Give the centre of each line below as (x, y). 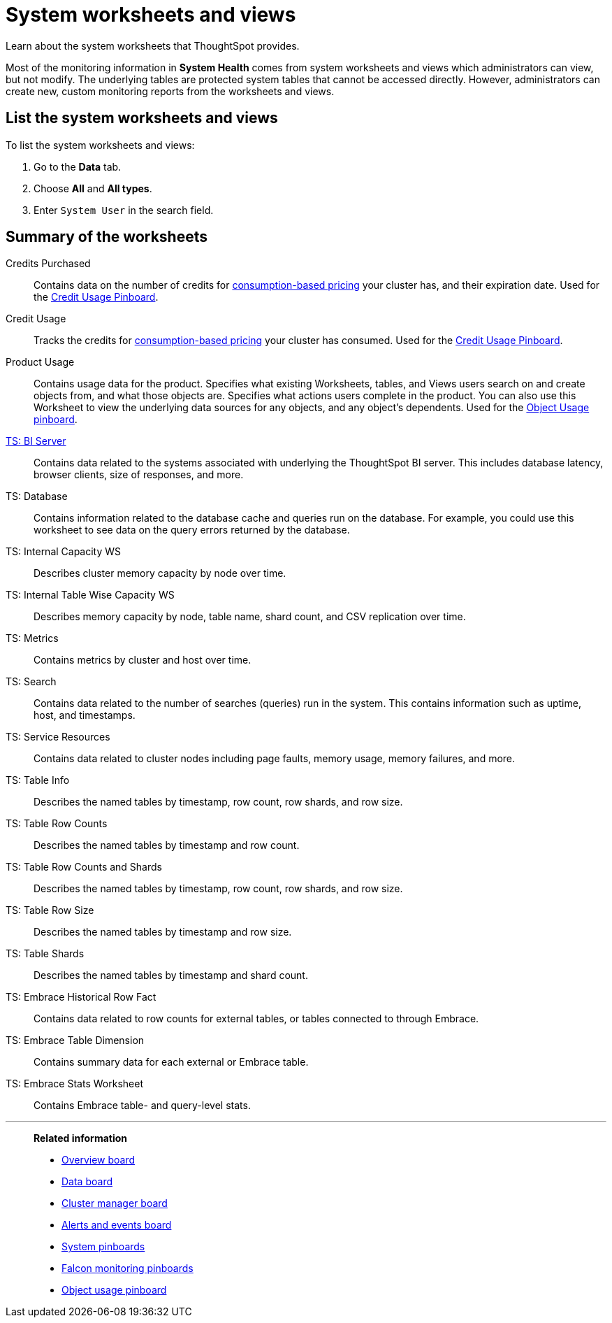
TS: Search (31, 682)
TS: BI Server (36, 441)
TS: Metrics (32, 638)
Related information (81, 1138)
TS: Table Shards (45, 954)
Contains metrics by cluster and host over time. (143, 660)
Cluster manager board (115, 1203)
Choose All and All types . (93, 188)
